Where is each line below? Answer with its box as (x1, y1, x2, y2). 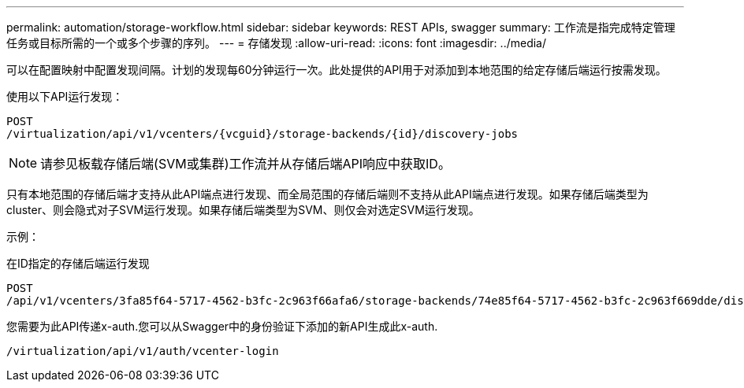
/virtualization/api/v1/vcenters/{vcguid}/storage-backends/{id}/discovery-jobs (6, 127, 519, 140)
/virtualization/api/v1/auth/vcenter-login (6, 345, 279, 357)
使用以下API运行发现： (6, 90, 124, 103)
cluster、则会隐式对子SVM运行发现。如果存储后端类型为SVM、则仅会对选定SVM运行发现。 (6, 203, 480, 216)
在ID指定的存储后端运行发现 (6, 257, 150, 270)
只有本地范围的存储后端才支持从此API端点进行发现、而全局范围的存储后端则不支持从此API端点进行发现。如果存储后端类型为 (6, 187, 649, 201)
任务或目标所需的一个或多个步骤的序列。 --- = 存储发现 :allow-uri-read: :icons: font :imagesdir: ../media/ (6, 36, 547, 50)
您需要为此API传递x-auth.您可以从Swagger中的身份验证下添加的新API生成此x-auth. (6, 320, 438, 333)
